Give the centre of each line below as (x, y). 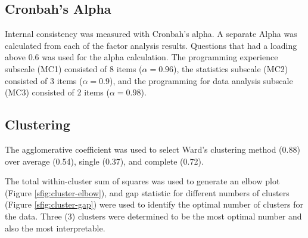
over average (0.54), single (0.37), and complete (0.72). (104, 161)
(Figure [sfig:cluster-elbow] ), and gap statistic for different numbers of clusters (147, 192)
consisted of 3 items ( (44, 80)
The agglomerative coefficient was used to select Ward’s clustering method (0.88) (153, 149)
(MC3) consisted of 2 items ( (57, 92)
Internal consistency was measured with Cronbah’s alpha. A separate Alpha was (151, 34)
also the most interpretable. (55, 228)
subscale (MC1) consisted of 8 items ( (74, 68)
